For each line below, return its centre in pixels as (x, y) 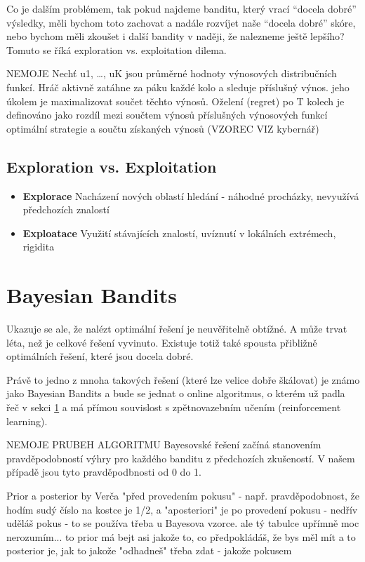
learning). (27, 421)
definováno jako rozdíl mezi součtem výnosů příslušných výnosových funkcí (167, 115)
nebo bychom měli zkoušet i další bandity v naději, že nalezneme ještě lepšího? (175, 36)
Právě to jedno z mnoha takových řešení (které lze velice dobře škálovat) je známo (183, 379)
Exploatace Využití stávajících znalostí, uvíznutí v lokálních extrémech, (179, 233)
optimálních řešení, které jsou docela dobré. (100, 356)
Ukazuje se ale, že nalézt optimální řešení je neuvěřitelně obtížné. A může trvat (177, 329)
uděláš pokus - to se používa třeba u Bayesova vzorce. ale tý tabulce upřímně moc (183, 523)
